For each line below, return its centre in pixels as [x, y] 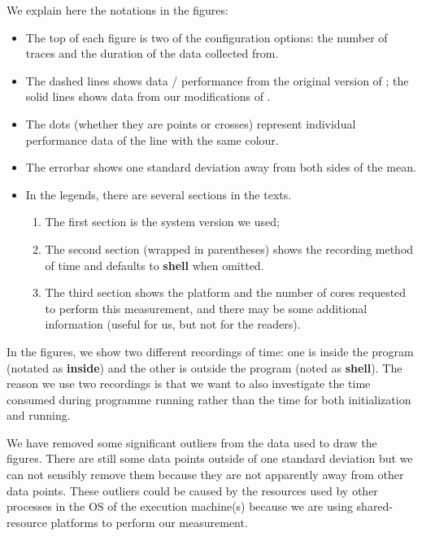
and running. [39, 415]
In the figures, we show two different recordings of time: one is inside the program [210, 351]
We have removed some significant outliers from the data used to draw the [192, 442]
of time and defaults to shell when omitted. [154, 265]
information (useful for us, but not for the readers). [173, 324]
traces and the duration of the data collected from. [152, 53]
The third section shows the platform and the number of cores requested [226, 292]
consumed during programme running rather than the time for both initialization [209, 399]
